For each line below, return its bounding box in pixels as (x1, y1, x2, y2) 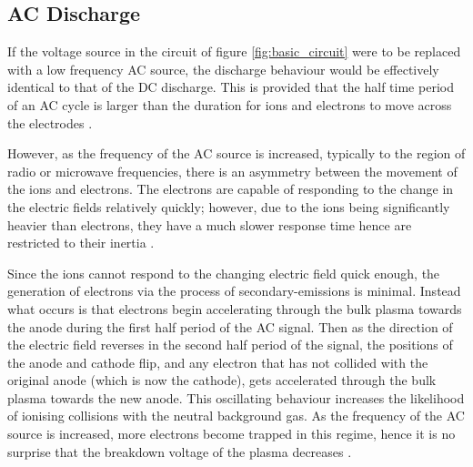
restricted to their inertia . (7, 233, 155, 252)
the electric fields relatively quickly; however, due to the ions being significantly (7, 197, 450, 216)
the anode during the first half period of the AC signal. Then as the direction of (7, 317, 453, 336)
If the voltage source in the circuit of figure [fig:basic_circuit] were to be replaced (7, 42, 461, 61)
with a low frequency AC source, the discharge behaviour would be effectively (7, 59, 439, 78)
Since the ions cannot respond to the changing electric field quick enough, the (7, 263, 440, 282)
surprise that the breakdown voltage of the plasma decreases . (7, 442, 352, 461)
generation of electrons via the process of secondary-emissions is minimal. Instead (7, 281, 461, 300)
